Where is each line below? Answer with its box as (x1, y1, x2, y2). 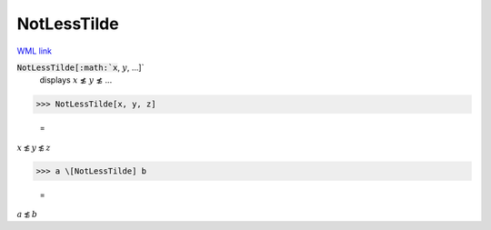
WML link (16, 45, 53, 56)
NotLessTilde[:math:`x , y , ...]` (16, 62, 145, 73)
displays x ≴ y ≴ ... (39, 75, 113, 85)
